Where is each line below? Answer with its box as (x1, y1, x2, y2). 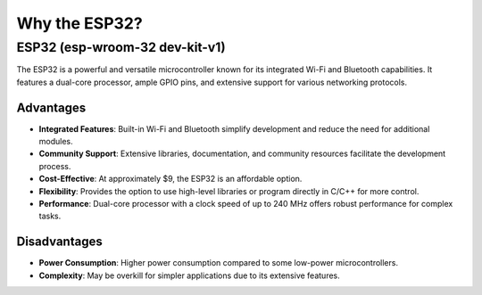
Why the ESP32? (16, 13, 143, 33)
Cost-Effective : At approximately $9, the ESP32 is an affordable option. (38, 174, 303, 184)
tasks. (38, 210, 62, 222)
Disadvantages (16, 234, 103, 250)
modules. (38, 136, 73, 147)
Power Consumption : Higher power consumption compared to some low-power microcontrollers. (38, 258, 399, 268)
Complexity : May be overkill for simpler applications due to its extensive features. (38, 270, 341, 281)
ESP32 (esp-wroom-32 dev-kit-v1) (16, 39, 227, 55)
